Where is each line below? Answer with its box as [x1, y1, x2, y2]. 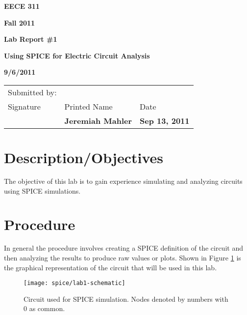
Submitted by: [8, 86, 57, 98]
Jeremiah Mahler [64, 115, 132, 126]
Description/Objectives [4, 147, 163, 168]
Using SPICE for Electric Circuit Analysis [4, 50, 150, 60]
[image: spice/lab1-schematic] [24, 280, 125, 287]
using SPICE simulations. [4, 185, 81, 196]
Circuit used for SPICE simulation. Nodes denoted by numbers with [24, 293, 228, 304]
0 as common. [24, 303, 65, 314]
